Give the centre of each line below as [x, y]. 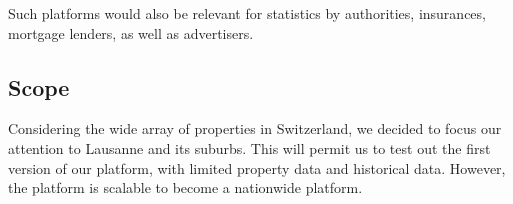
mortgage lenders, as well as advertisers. [131, 32]
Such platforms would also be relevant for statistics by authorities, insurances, [247, 13]
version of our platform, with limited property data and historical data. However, [257, 167]
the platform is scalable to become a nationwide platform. [185, 187]
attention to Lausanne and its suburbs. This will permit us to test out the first [249, 147]
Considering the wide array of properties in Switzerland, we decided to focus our [255, 128]
